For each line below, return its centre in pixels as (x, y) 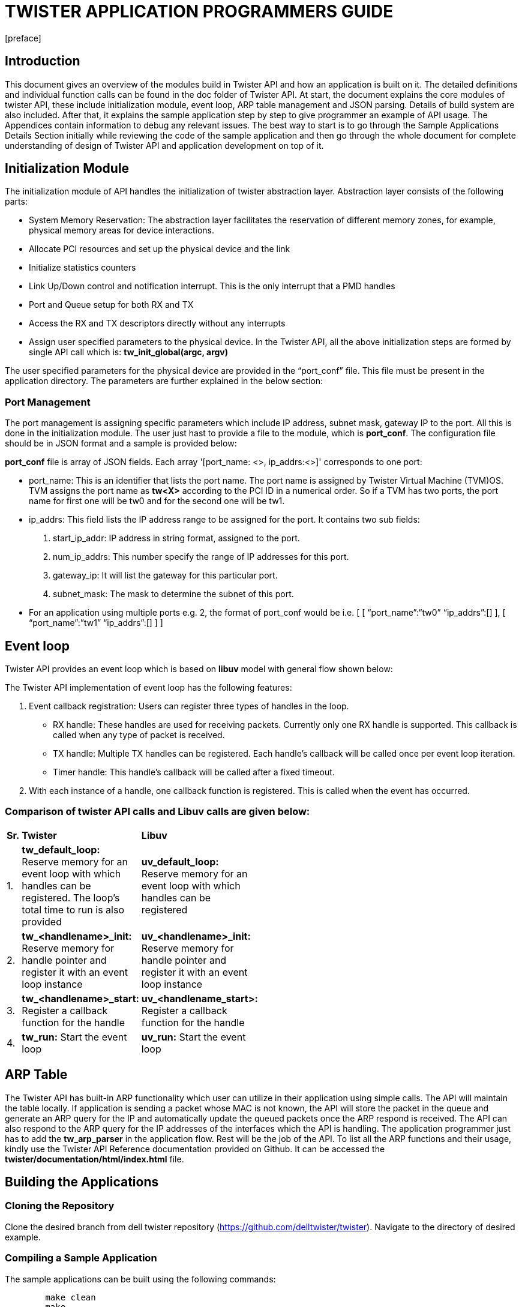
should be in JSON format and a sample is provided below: (121, 443)
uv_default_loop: (180, 861)
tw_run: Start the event (74, 1037)
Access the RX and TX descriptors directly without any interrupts (157, 323)
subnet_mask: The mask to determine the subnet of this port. (173, 594)
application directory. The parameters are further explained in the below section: (164, 381)
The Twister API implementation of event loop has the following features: (148, 688)
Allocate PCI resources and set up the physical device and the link (160, 249)
